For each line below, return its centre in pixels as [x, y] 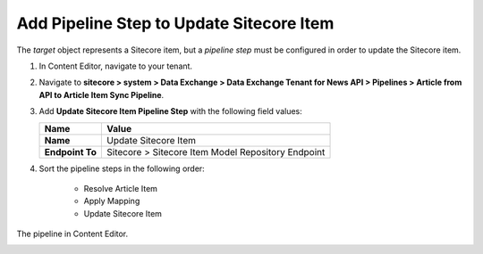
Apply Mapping [112, 201]
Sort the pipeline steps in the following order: [122, 168]
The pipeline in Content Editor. [72, 234]
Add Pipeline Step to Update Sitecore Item [175, 23]
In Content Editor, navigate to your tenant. [115, 66]
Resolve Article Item [121, 188]
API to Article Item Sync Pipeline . [102, 94]
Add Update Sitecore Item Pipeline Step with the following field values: [171, 111]
